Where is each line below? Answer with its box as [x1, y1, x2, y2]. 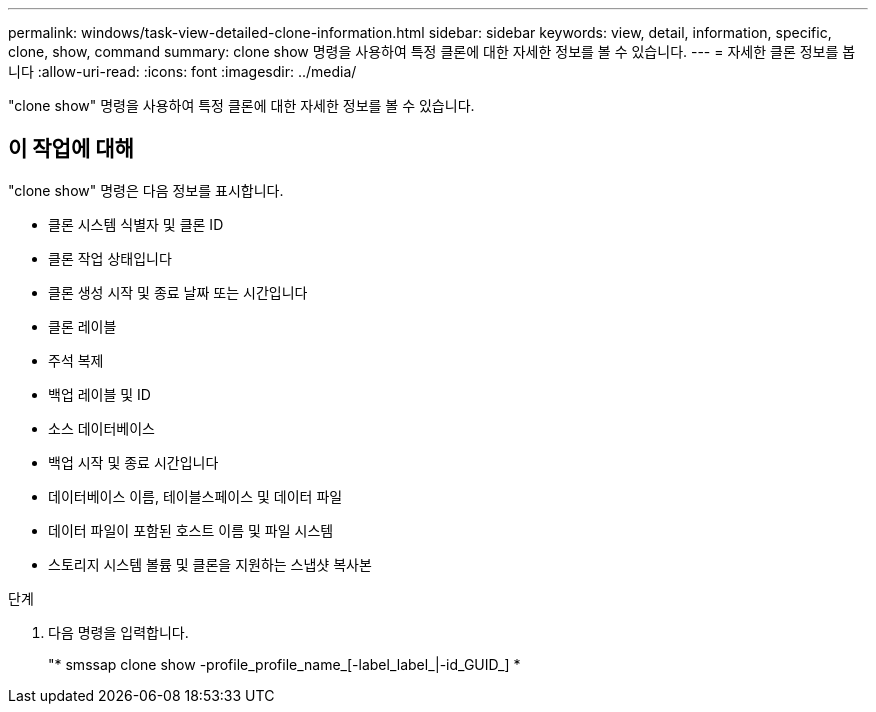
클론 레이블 [48, 317, 117, 335]
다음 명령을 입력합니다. [48, 623, 189, 641]
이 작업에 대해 [8, 136, 134, 162]
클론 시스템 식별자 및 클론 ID [48, 215, 224, 233]
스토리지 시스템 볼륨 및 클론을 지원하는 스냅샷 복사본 [48, 555, 372, 573]
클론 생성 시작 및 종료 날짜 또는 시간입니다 [48, 283, 308, 301]
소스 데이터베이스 [48, 419, 155, 437]
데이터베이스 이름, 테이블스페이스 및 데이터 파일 [48, 487, 343, 505]
